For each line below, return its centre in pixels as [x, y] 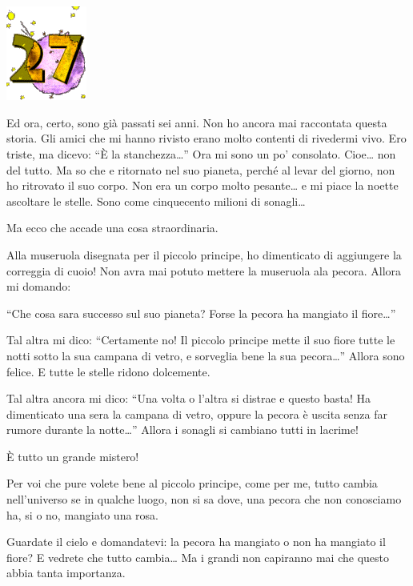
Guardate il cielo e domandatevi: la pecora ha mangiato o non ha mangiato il [196, 542]
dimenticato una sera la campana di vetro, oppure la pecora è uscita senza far [197, 413]
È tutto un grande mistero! [73, 456]
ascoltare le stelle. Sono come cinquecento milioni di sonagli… [156, 201]
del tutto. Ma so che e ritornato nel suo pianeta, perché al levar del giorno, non [201, 169]
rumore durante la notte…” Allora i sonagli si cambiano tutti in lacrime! [182, 429]
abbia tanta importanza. [66, 573]
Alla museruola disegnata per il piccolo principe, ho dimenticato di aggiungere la [204, 254]
